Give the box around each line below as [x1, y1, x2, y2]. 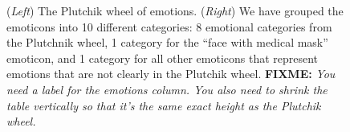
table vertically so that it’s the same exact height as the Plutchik [6, 97, 321, 113]
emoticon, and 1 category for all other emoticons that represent [6, 49, 319, 66]
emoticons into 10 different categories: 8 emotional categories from [6, 18, 332, 35]
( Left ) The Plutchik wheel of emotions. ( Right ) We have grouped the [6, 2, 344, 19]
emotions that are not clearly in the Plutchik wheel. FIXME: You [6, 65, 336, 82]
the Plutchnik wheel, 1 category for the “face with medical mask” [6, 34, 328, 51]
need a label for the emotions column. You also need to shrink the [6, 80, 328, 97]
